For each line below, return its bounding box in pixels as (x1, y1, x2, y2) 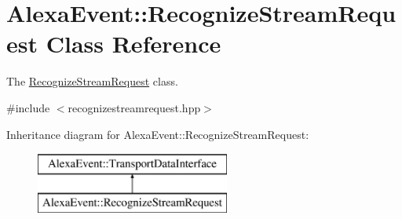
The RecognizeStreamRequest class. (6, 73, 178, 89)
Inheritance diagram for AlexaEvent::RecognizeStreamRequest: (6, 126, 309, 142)
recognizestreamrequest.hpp (68, 99, 201, 115)
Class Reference (46, 27, 221, 60)
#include (6, 99, 50, 115)
